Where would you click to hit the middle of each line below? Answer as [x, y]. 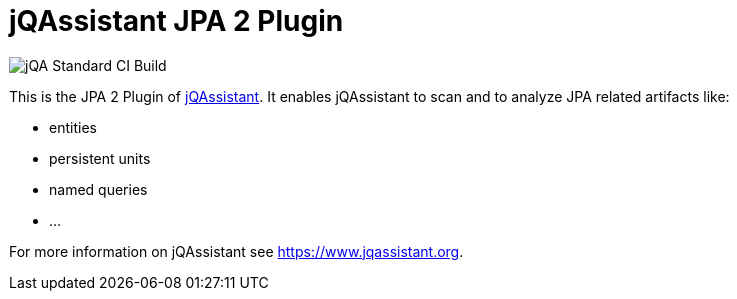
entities [73, 127]
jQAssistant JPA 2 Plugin [176, 21]
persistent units [100, 158]
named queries [98, 189]
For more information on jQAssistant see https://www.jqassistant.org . [236, 251]
